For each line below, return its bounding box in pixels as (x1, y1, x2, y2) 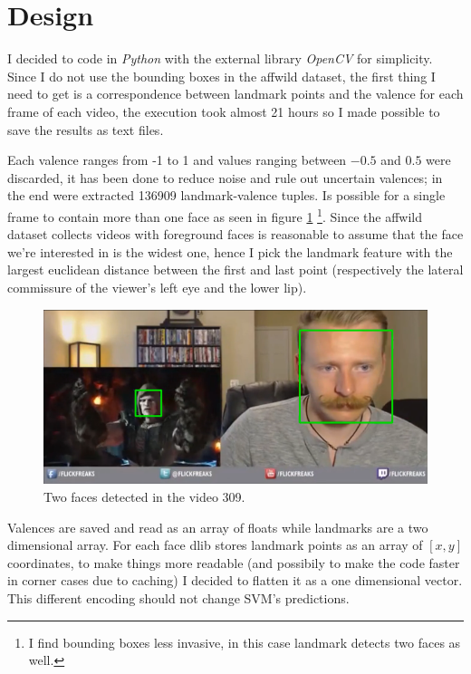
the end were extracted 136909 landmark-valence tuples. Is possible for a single (7, 186, 446, 205)
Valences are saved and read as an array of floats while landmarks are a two (7, 517, 428, 536)
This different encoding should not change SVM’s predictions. (7, 588, 350, 607)
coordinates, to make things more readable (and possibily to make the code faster (7, 553, 460, 572)
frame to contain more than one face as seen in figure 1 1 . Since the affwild (7, 204, 422, 226)
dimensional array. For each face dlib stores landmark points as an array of (7, 535, 423, 554)
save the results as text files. (7, 120, 164, 139)
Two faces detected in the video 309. (43, 487, 245, 505)
